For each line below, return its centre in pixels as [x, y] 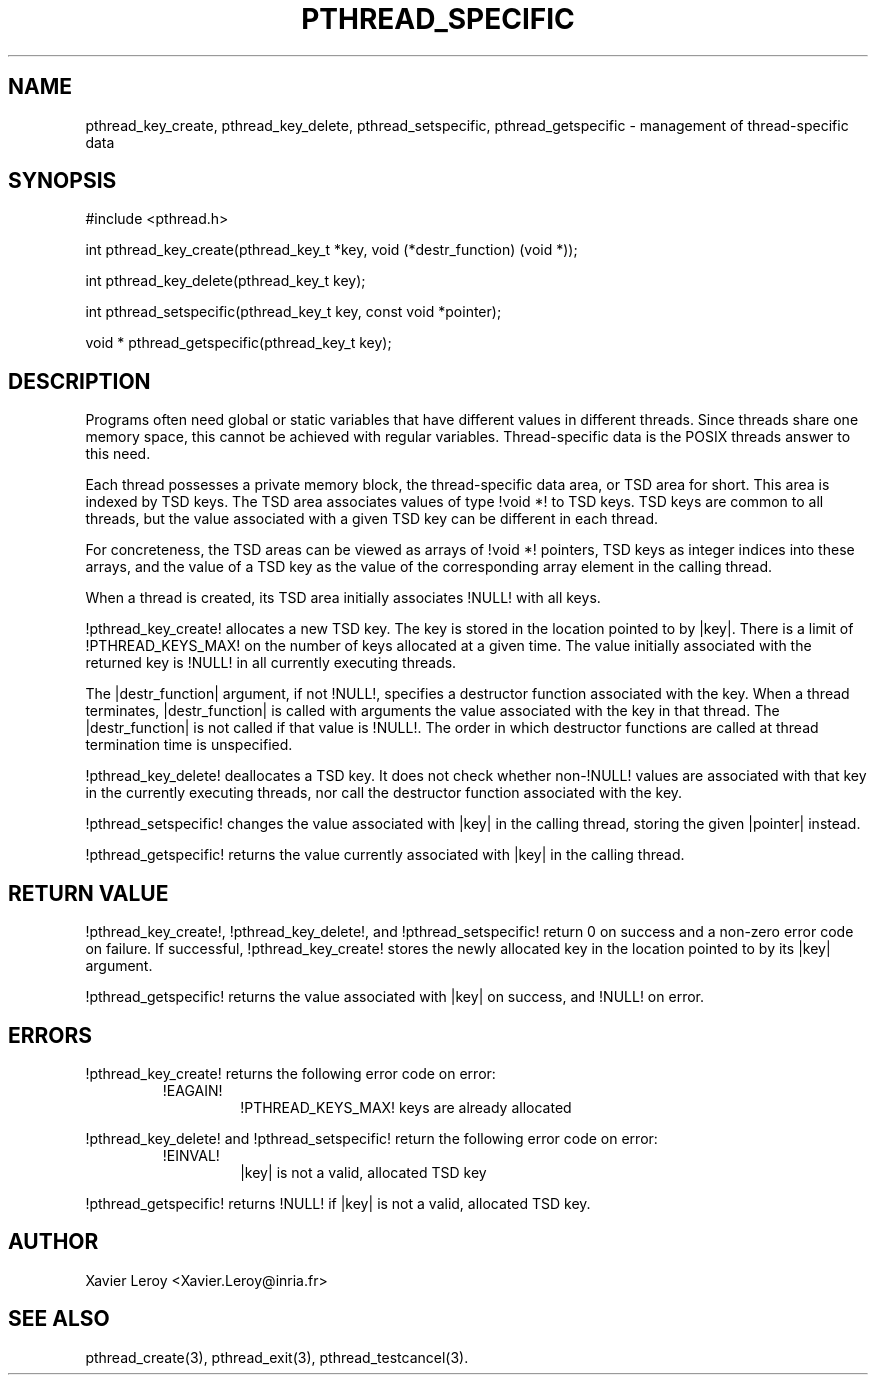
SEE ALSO [59, 1319]
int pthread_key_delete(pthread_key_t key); [225, 281]
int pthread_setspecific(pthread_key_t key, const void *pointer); [293, 312]
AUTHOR [53, 1242]
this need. [118, 454]
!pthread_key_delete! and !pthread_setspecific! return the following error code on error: [371, 1138]
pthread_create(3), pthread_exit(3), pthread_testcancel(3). [277, 1357]
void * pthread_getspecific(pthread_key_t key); [238, 343]
